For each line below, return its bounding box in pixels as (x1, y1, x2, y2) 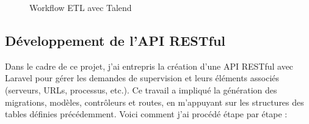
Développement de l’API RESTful (5, 31, 226, 49)
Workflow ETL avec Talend (29, 1, 132, 13)
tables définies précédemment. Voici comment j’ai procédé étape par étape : (5, 108, 288, 120)
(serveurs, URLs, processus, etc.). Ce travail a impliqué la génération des (5, 83, 277, 96)
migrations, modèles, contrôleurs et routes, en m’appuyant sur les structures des (5, 95, 304, 108)
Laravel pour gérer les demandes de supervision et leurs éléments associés (5, 71, 280, 84)
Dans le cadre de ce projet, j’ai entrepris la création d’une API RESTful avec (5, 59, 294, 72)
